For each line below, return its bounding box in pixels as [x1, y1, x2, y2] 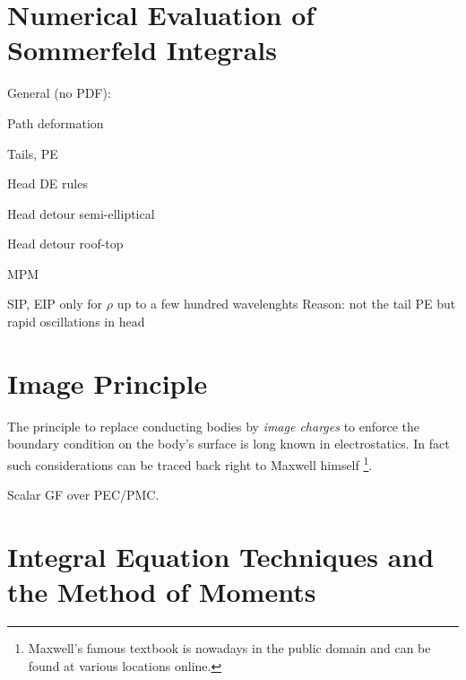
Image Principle [7, 364, 208, 401]
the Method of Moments [7, 573, 316, 610]
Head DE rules [7, 174, 88, 193]
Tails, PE [7, 144, 58, 162]
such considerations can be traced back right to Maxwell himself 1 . [7, 452, 373, 474]
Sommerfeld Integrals [7, 31, 277, 68]
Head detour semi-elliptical [7, 204, 155, 222]
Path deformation [7, 113, 104, 132]
